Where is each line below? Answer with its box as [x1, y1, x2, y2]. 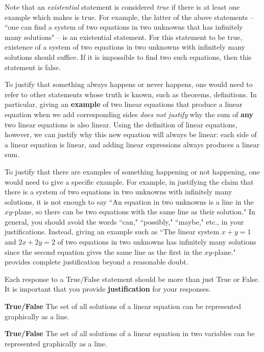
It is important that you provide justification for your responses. [5, 283, 211, 294]
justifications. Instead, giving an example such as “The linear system [5, 226, 220, 237]
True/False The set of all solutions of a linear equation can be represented [5, 301, 242, 312]
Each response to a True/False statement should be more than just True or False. [5, 273, 260, 284]
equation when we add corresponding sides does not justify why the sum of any [5, 108, 253, 119]
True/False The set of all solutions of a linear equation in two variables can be [5, 328, 255, 339]
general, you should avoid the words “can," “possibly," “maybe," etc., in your [5, 216, 244, 227]
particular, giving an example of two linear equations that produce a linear [5, 99, 243, 109]
